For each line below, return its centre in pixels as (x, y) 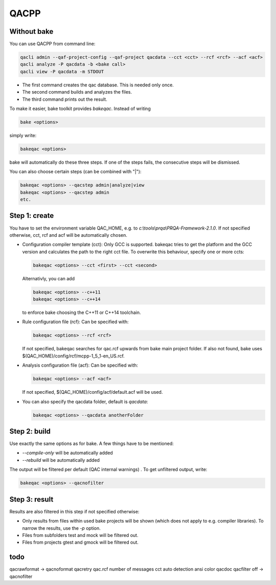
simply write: (23, 135)
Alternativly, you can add (49, 278)
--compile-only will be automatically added (68, 453)
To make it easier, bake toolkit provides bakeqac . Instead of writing (80, 108)
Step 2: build (30, 431)
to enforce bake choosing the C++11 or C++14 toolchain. (82, 312)
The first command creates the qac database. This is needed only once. (98, 85)
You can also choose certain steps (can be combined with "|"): (75, 172)
